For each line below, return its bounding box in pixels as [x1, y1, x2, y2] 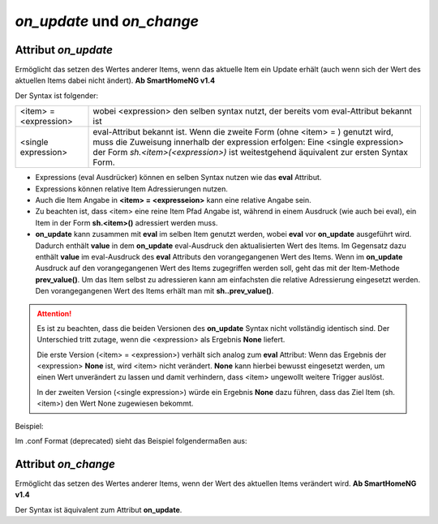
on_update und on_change [15, 12, 199, 30]
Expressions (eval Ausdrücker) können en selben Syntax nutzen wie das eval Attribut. [35, 173, 322, 183]
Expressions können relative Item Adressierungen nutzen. [35, 183, 229, 194]
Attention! [36, 308, 72, 318]
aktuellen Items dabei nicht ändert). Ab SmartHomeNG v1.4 [15, 75, 215, 85]
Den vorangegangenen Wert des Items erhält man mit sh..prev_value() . [35, 286, 274, 296]
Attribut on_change [15, 457, 115, 470]
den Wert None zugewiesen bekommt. [65, 398, 194, 409]
